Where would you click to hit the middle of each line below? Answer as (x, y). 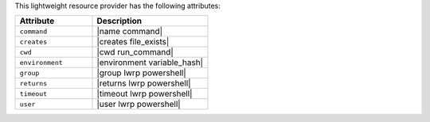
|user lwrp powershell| (139, 105)
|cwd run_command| (135, 52)
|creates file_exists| (133, 42)
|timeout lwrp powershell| (145, 93)
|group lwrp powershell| (141, 73)
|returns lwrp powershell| (144, 83)
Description (119, 21)
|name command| (130, 32)
